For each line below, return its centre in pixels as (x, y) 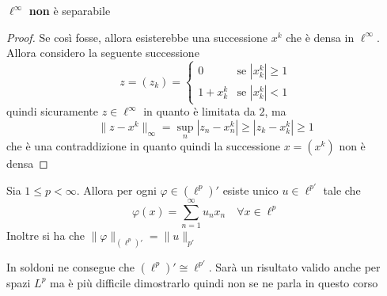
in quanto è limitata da (199, 111)
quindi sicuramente (53, 111)
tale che (342, 190)
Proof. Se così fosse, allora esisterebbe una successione (137, 37)
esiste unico (250, 190)
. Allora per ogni (116, 190)
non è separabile (70, 10)
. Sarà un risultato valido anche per (294, 266)
